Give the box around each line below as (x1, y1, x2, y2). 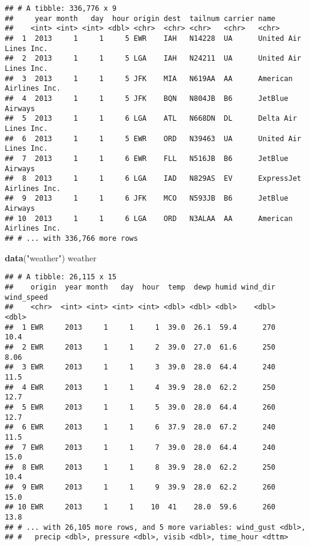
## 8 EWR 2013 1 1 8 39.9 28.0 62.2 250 (5, 463, 276, 472)
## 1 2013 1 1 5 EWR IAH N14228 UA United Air (5, 34, 301, 43)
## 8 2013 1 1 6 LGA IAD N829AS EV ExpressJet (5, 174, 301, 183)
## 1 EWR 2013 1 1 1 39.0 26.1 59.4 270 (5, 323, 276, 332)
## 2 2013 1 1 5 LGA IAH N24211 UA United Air (5, 54, 301, 63)
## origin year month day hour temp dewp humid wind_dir (5, 283, 276, 291)
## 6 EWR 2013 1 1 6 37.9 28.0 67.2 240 (5, 423, 276, 432)
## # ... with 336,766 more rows (5, 234, 138, 243)
